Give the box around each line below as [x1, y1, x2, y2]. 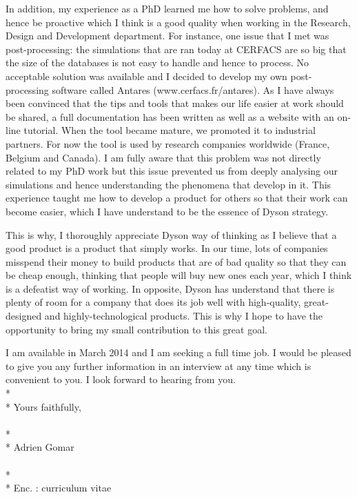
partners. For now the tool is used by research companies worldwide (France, [6, 136, 330, 150]
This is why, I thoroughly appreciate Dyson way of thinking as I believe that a [6, 227, 337, 242]
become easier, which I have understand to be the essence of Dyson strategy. [6, 204, 329, 218]
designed [6, 309, 42, 323]
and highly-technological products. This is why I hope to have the [44, 309, 323, 323]
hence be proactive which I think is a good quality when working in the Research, [6, 14, 351, 29]
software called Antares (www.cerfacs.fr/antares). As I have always [52, 82, 334, 97]
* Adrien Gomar [6, 440, 74, 454]
